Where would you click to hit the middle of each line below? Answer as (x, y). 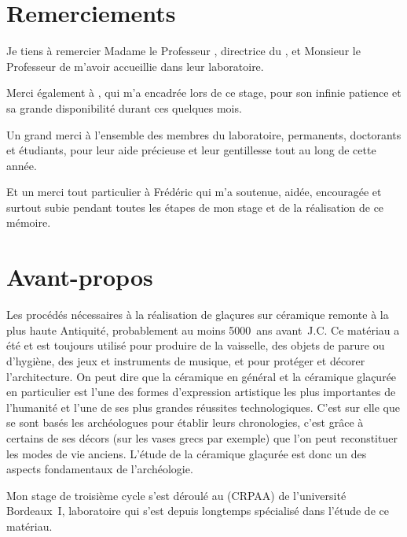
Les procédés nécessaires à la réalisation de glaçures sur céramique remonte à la (198, 315)
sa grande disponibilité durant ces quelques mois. (124, 107)
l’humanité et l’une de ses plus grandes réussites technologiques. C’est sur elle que (203, 407)
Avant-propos (80, 277)
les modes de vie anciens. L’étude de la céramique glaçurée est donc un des (187, 453)
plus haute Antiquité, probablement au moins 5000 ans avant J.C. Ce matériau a (203, 330)
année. (22, 165)
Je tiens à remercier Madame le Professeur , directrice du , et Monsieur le (183, 51)
